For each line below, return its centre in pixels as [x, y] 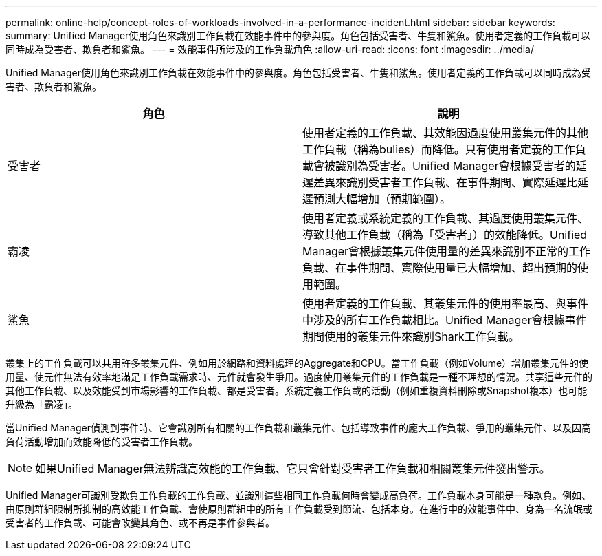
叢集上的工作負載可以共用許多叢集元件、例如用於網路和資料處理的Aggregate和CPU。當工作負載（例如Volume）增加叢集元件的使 [297, 363]
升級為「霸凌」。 [42, 404]
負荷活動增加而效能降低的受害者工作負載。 [102, 441]
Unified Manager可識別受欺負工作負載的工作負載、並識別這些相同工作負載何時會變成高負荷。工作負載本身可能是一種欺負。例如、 [298, 495]
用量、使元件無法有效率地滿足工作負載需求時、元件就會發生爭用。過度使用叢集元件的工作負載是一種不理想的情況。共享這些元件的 [299, 377]
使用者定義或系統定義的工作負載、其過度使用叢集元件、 [446, 218]
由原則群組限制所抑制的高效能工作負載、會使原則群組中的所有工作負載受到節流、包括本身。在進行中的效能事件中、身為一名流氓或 [299, 509]
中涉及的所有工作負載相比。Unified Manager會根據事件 [445, 320]
